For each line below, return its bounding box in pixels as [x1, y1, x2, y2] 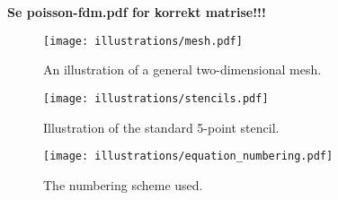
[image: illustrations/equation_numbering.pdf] [43, 150, 334, 163]
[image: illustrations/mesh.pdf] [43, 34, 243, 48]
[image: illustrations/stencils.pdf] [43, 91, 269, 105]
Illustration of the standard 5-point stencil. [43, 117, 280, 136]
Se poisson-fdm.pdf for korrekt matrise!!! [7, 3, 266, 21]
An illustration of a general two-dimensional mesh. [43, 60, 322, 79]
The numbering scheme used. [43, 175, 203, 194]
